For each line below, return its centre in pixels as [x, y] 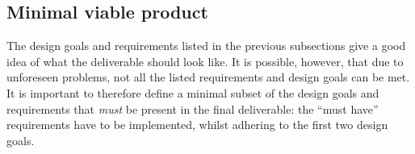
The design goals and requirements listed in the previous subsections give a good [206, 46]
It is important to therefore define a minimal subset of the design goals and [193, 92]
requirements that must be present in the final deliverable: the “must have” [193, 108]
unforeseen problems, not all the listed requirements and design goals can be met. [208, 77]
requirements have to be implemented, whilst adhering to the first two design [197, 125]
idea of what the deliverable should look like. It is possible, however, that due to [205, 61]
